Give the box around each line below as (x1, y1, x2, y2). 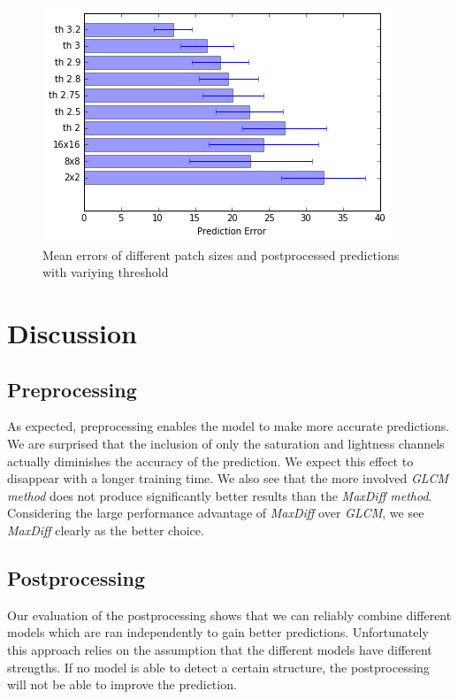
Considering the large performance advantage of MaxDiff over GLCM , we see (7, 503, 424, 522)
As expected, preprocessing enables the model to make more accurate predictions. (7, 417, 450, 435)
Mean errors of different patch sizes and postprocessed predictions (42, 245, 400, 264)
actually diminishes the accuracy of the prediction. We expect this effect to (7, 451, 414, 470)
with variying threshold (42, 263, 169, 281)
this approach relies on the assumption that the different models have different (7, 640, 432, 658)
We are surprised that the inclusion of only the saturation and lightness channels (7, 434, 445, 452)
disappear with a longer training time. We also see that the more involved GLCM (7, 469, 449, 488)
